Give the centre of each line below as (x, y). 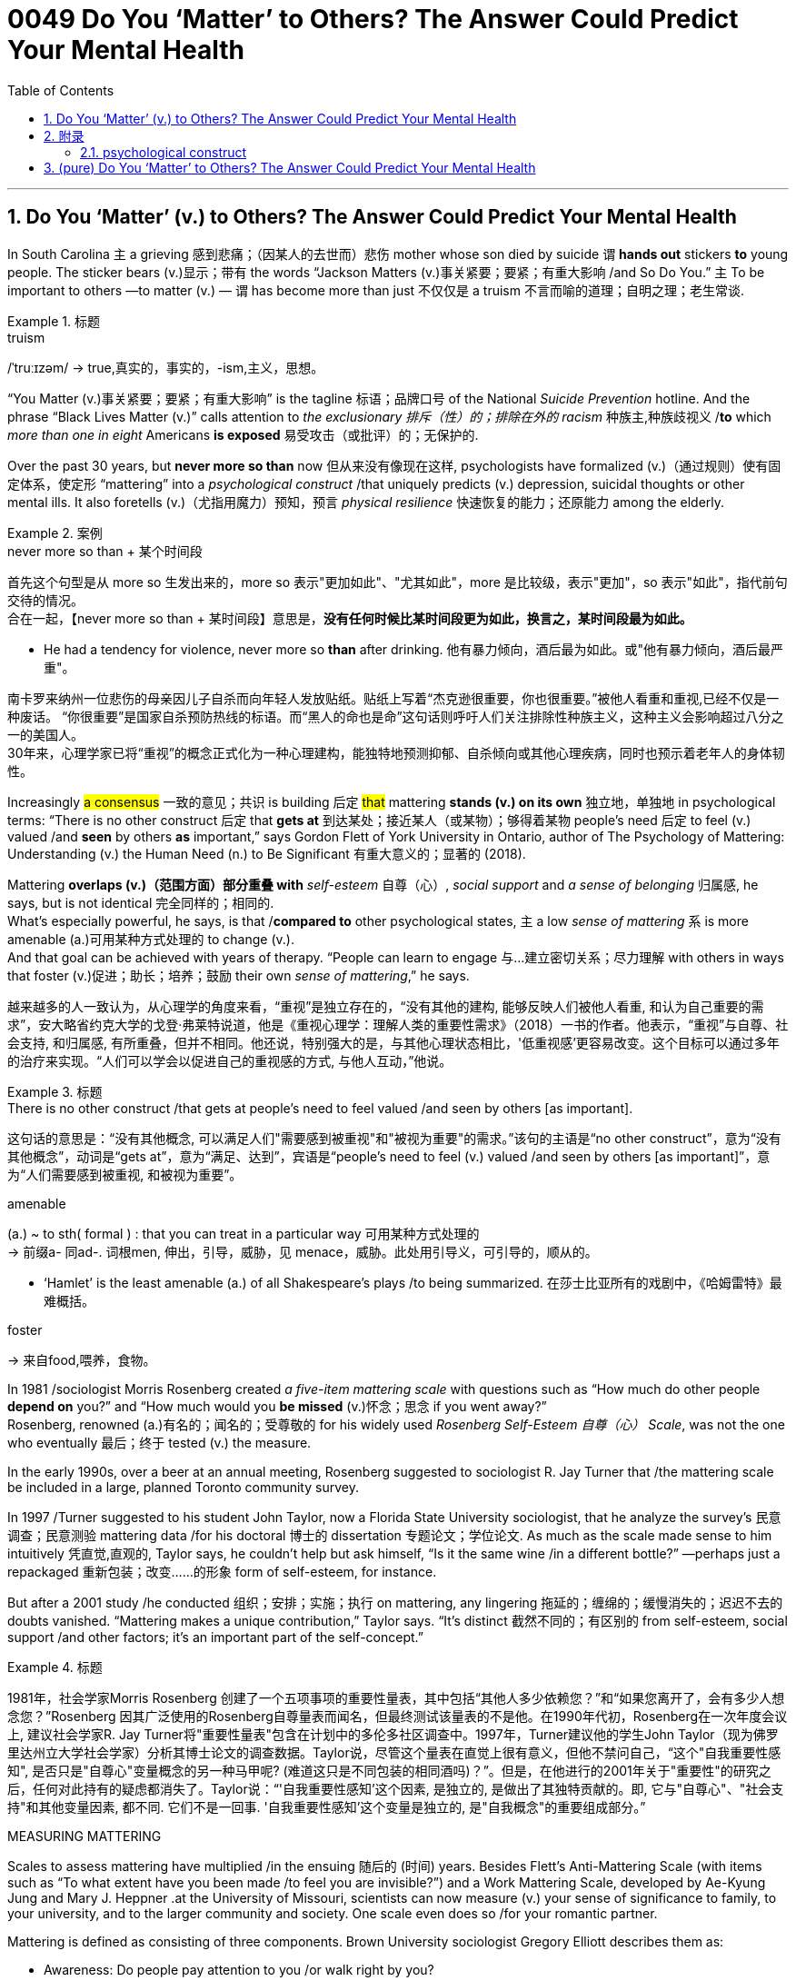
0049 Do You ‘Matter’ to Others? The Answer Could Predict (373, 19)
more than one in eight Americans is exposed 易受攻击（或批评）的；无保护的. (243, 434)
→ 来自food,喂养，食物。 (82, 1359)
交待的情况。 (45, 600)
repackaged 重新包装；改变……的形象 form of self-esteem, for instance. (222, 1571)
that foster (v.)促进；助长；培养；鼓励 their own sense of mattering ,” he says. (239, 975)
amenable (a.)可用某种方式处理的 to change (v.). (151, 939)
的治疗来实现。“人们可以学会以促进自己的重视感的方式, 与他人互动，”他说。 (230, 1060)
